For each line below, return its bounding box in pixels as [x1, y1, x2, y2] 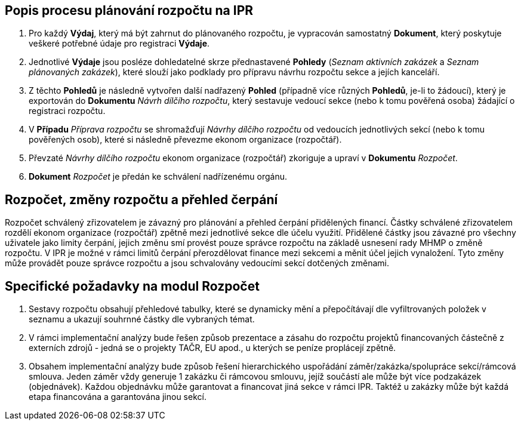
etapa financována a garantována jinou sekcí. [29, 392, 206, 402]
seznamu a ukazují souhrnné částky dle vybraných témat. [29, 314, 255, 325]
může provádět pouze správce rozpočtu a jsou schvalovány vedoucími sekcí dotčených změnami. [5, 258, 389, 269]
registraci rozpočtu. [29, 106, 106, 116]
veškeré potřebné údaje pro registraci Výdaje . [29, 38, 210, 49]
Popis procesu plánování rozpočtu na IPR [5, 3, 254, 18]
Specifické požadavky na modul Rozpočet [5, 278, 260, 294]
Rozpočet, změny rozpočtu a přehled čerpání [5, 192, 278, 207]
